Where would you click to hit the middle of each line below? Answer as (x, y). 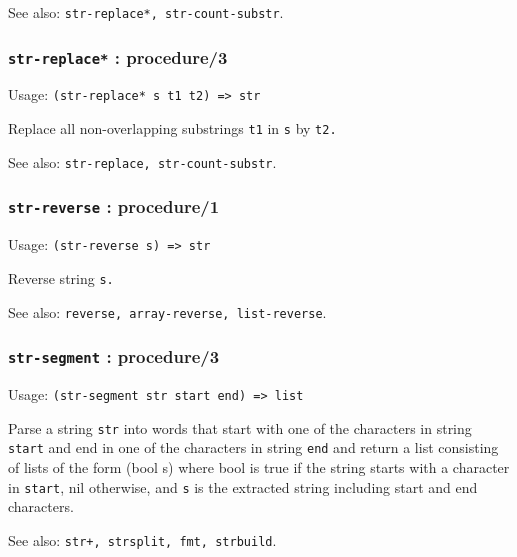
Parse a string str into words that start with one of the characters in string (240, 427)
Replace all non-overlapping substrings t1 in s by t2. (172, 128)
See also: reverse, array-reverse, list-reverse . (167, 311)
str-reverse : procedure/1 (114, 206)
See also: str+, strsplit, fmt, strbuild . (142, 539)
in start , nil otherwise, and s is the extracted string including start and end (243, 486)
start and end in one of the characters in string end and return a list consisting (253, 447)
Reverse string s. (61, 277)
